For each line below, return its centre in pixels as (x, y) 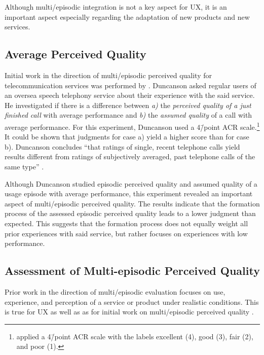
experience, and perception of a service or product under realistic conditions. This (132, 301)
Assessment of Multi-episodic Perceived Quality (132, 271)
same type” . (24, 166)
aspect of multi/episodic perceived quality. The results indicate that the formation (132, 203)
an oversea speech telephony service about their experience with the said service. (130, 95)
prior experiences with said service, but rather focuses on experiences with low (126, 233)
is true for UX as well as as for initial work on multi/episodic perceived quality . (129, 312)
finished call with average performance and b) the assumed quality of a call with (128, 115)
